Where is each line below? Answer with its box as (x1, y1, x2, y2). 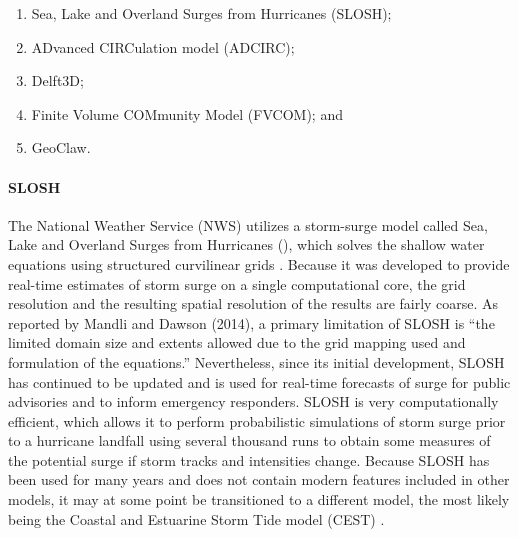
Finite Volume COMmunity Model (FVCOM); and (31, 103, 343, 124)
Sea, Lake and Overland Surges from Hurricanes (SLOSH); (31, 3, 392, 23)
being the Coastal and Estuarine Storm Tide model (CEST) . (8, 508, 385, 529)
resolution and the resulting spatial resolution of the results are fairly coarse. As (8, 293, 499, 314)
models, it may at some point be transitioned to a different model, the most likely (8, 489, 510, 510)
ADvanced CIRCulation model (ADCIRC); (31, 36, 295, 57)
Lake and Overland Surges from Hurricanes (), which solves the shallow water (8, 234, 485, 255)
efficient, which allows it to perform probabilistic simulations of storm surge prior (8, 410, 506, 431)
